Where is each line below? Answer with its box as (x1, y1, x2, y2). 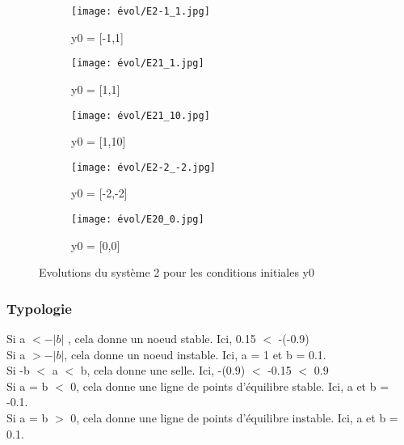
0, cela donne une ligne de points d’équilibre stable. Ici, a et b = (70, 377, 389, 394)
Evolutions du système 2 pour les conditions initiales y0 (39, 264, 314, 281)
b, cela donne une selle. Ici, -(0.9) (80, 362, 246, 379)
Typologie (6, 298, 72, 318)
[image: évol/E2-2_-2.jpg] (71, 161, 216, 173)
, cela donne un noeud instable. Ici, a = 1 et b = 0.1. (64, 345, 326, 362)
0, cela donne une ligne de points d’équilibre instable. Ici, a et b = (70, 409, 398, 426)
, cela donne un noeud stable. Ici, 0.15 (68, 330, 256, 347)
